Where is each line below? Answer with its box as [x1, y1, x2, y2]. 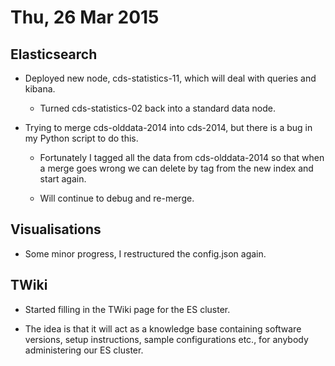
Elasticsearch [10, 46, 98, 63]
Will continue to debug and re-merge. [39, 192, 195, 204]
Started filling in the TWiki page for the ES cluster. [24, 303, 231, 315]
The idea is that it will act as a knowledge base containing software [24, 322, 302, 335]
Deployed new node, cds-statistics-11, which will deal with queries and [24, 72, 317, 84]
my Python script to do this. [24, 132, 139, 144]
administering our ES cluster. [24, 344, 144, 356]
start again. [39, 173, 87, 185]
